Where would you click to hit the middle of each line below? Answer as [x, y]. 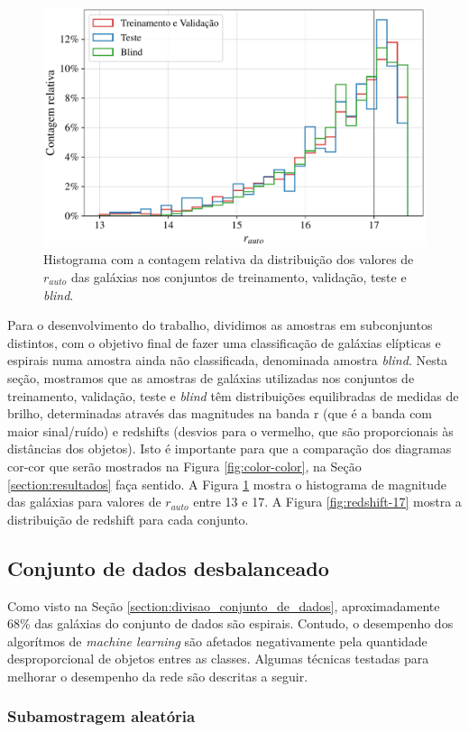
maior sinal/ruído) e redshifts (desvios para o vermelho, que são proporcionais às [230, 430]
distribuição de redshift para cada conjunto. [128, 519]
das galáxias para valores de [84, 502]
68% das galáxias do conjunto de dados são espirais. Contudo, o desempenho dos [230, 623]
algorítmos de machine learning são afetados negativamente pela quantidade [217, 640]
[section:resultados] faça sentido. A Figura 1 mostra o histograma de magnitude [227, 484]
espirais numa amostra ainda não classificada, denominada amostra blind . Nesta [228, 360]
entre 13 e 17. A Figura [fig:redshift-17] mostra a [327, 502]
